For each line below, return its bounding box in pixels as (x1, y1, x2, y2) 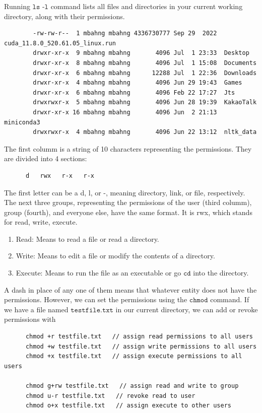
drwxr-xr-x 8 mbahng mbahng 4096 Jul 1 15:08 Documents (33, 59, 257, 66)
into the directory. (193, 267, 249, 278)
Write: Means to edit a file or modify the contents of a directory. (16, 250, 215, 261)
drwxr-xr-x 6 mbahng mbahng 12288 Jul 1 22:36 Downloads (33, 69, 257, 77)
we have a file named (4, 304, 69, 314)
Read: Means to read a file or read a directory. (16, 233, 159, 244)
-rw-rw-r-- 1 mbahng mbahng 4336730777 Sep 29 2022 (33, 30, 217, 37)
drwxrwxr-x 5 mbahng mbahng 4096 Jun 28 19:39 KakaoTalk (33, 99, 257, 106)
